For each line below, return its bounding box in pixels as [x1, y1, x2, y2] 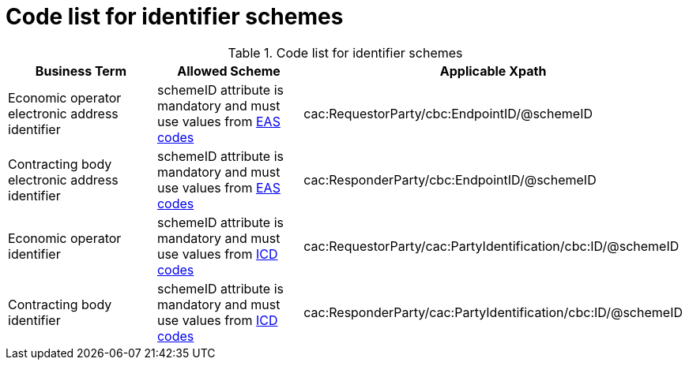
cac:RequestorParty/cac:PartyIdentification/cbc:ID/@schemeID [303, 237, 680, 254]
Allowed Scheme [177, 62, 280, 79]
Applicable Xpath [439, 62, 547, 79]
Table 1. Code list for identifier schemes [228, 44, 463, 61]
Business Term [35, 62, 127, 79]
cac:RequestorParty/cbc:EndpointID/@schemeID [303, 105, 593, 121]
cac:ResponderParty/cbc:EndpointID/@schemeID [303, 171, 597, 188]
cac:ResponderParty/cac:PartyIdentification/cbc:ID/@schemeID [303, 304, 683, 320]
